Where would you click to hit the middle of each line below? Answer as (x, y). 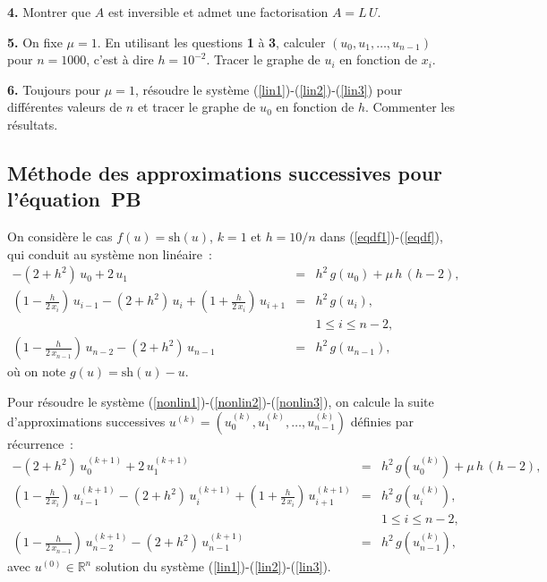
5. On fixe (35, 42)
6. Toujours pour (54, 89)
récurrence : (41, 443)
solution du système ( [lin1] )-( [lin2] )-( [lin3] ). (213, 566)
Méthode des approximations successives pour (225, 172)
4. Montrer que (49, 12)
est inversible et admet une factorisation (218, 12)
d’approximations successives (86, 421)
